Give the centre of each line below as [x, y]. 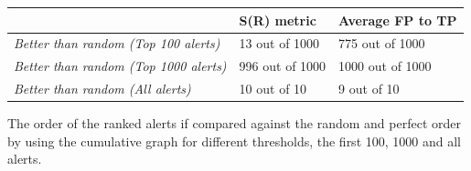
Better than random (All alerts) [102, 89]
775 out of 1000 [382, 43]
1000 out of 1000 [385, 66]
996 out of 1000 [283, 66]
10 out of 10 [273, 89]
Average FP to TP [398, 20]
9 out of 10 [369, 89]
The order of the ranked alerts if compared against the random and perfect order [234, 123]
